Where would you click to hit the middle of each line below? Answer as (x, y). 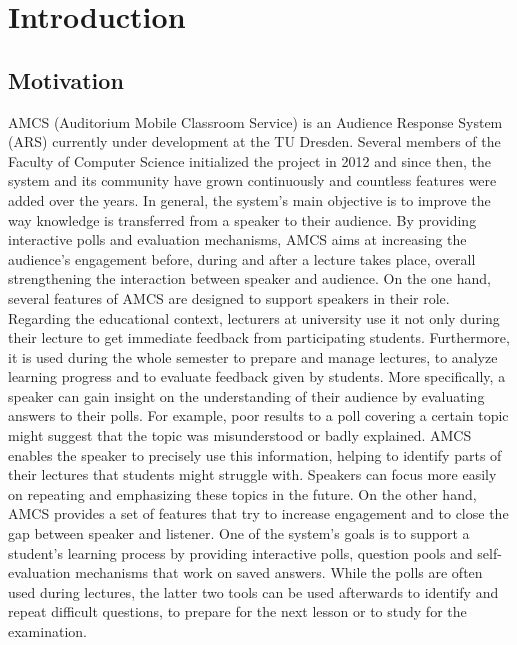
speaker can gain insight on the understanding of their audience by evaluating (246, 395)
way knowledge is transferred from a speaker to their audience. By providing (242, 219)
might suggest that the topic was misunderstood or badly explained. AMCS (240, 435)
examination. (47, 631)
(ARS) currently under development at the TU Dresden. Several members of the (254, 141)
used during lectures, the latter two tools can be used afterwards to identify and (253, 591)
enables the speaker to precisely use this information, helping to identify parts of (255, 454)
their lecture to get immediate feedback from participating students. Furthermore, (259, 337)
